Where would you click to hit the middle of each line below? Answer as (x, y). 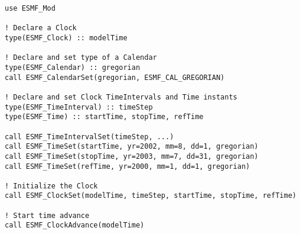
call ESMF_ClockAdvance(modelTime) (75, 225)
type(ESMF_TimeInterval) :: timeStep (79, 107)
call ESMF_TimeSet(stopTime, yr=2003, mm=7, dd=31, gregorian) (132, 156)
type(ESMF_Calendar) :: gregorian (73, 67)
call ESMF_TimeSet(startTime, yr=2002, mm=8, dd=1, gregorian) (132, 147)
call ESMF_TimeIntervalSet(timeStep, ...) (89, 137)
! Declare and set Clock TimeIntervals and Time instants (121, 97)
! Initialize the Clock (51, 186)
